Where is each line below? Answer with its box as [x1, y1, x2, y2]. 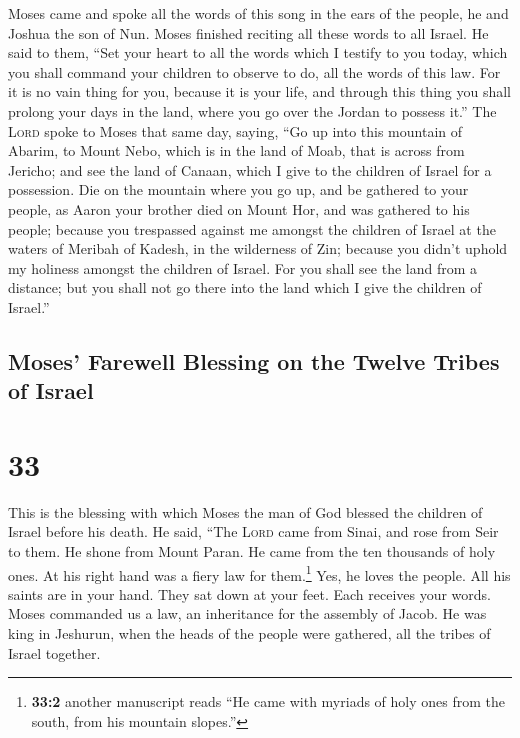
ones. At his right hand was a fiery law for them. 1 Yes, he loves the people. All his [8, 561, 511, 585]
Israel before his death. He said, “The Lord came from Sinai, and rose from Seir [8, 521, 499, 542]
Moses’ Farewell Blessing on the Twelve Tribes [8, 345, 500, 376]
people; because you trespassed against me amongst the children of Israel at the [8, 218, 496, 239]
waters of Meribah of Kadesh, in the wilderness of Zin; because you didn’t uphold [8, 238, 508, 259]
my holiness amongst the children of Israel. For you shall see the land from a [8, 257, 478, 278]
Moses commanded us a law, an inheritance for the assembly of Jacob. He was [8, 603, 487, 624]
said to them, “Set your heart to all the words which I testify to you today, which [8, 42, 508, 63]
